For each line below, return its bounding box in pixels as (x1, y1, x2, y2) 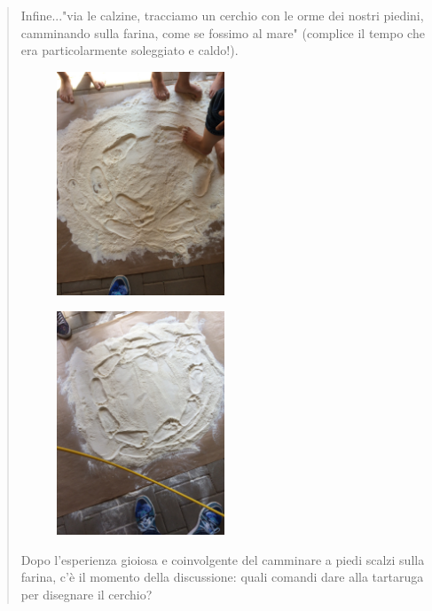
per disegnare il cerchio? (20, 585, 153, 604)
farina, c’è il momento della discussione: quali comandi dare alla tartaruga (20, 568, 424, 586)
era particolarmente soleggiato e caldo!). (20, 41, 239, 59)
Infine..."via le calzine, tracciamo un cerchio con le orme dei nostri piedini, (20, 6, 424, 24)
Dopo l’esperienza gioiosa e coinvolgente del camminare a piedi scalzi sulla (20, 550, 425, 568)
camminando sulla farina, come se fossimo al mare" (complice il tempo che (20, 23, 425, 42)
